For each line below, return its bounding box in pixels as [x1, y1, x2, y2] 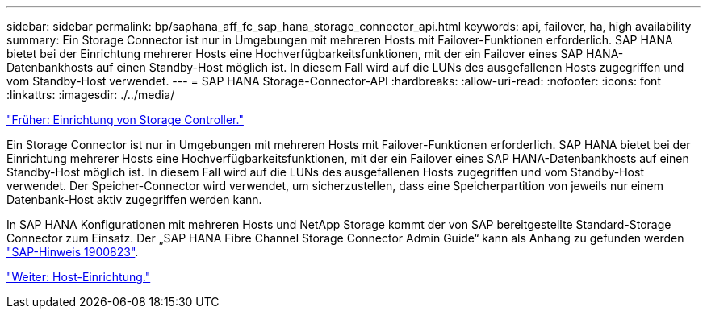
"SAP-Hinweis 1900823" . [6, 245, 139, 259]
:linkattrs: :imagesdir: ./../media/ [6, 88, 175, 102]
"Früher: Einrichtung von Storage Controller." [6, 113, 244, 126]
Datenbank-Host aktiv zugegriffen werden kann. [6, 193, 262, 206]
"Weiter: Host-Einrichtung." [6, 270, 151, 284]
